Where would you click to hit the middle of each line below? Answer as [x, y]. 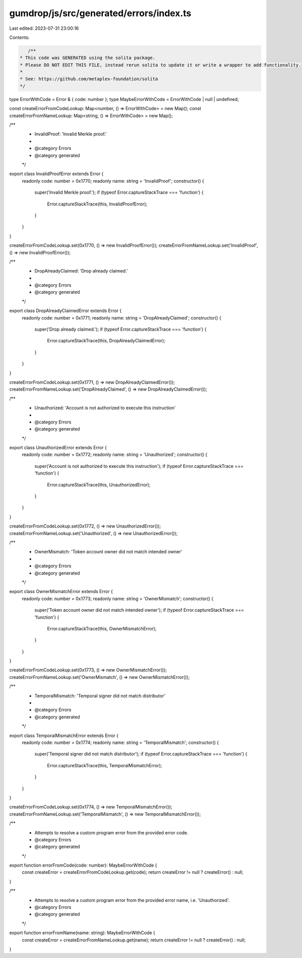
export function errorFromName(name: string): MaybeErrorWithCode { [82, 933]
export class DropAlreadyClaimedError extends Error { [65, 311]
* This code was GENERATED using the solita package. [88, 58]
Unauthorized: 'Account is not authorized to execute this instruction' [105, 408]
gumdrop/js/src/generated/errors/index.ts [100, 13]
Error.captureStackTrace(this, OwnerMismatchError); [102, 628]
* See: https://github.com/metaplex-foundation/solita [89, 79]
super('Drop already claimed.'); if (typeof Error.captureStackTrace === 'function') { [121, 329]
